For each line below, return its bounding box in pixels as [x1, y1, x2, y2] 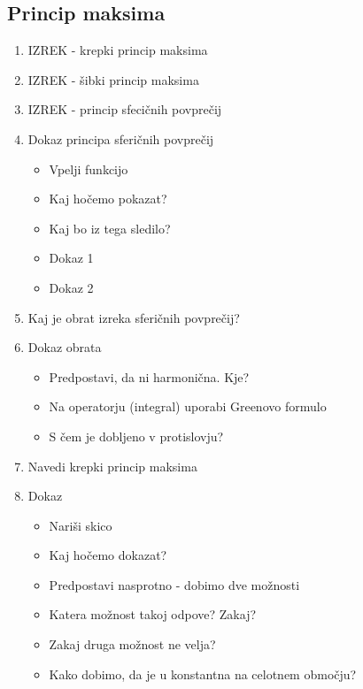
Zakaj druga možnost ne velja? [49, 635, 216, 654]
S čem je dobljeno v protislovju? [49, 426, 224, 445]
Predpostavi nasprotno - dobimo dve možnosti [49, 575, 300, 593]
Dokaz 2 [49, 278, 94, 296]
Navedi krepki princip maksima [27, 456, 197, 475]
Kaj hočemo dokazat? [49, 546, 167, 564]
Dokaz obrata [27, 338, 102, 356]
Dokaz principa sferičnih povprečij [27, 129, 214, 148]
